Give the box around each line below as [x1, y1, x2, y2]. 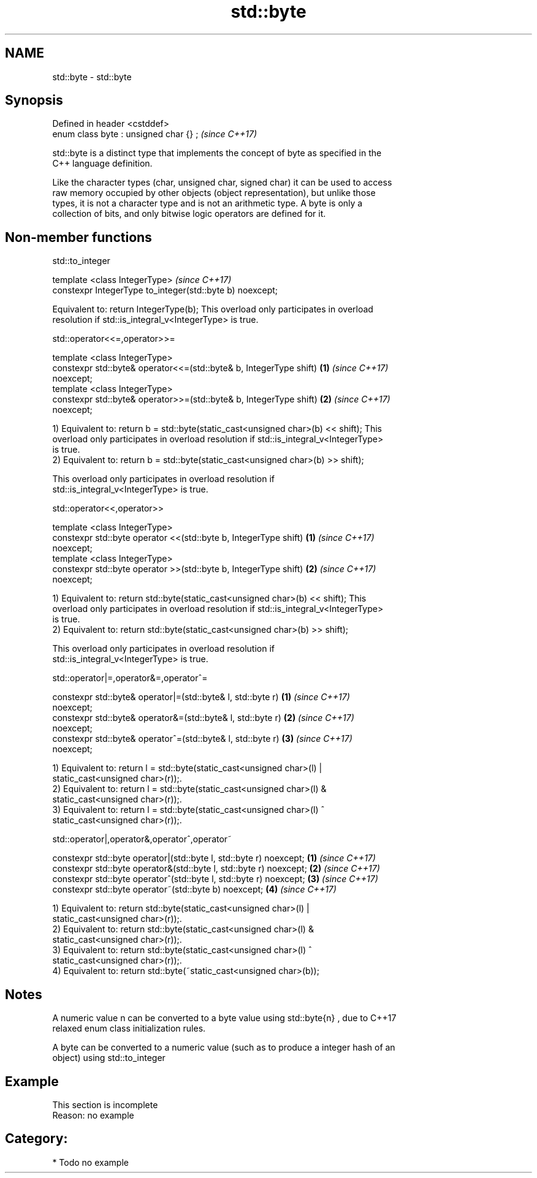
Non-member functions [5, 229, 152, 245]
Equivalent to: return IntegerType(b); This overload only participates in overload [52, 304, 373, 315]
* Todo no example [52, 1157, 129, 1168]
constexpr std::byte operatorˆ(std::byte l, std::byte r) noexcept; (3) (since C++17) [52, 874, 378, 885]
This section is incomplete [52, 1099, 158, 1110]
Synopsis [5, 93, 63, 108]
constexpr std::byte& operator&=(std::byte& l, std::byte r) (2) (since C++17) [52, 712, 354, 723]
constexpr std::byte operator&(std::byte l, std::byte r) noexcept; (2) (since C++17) [52, 863, 380, 874]
